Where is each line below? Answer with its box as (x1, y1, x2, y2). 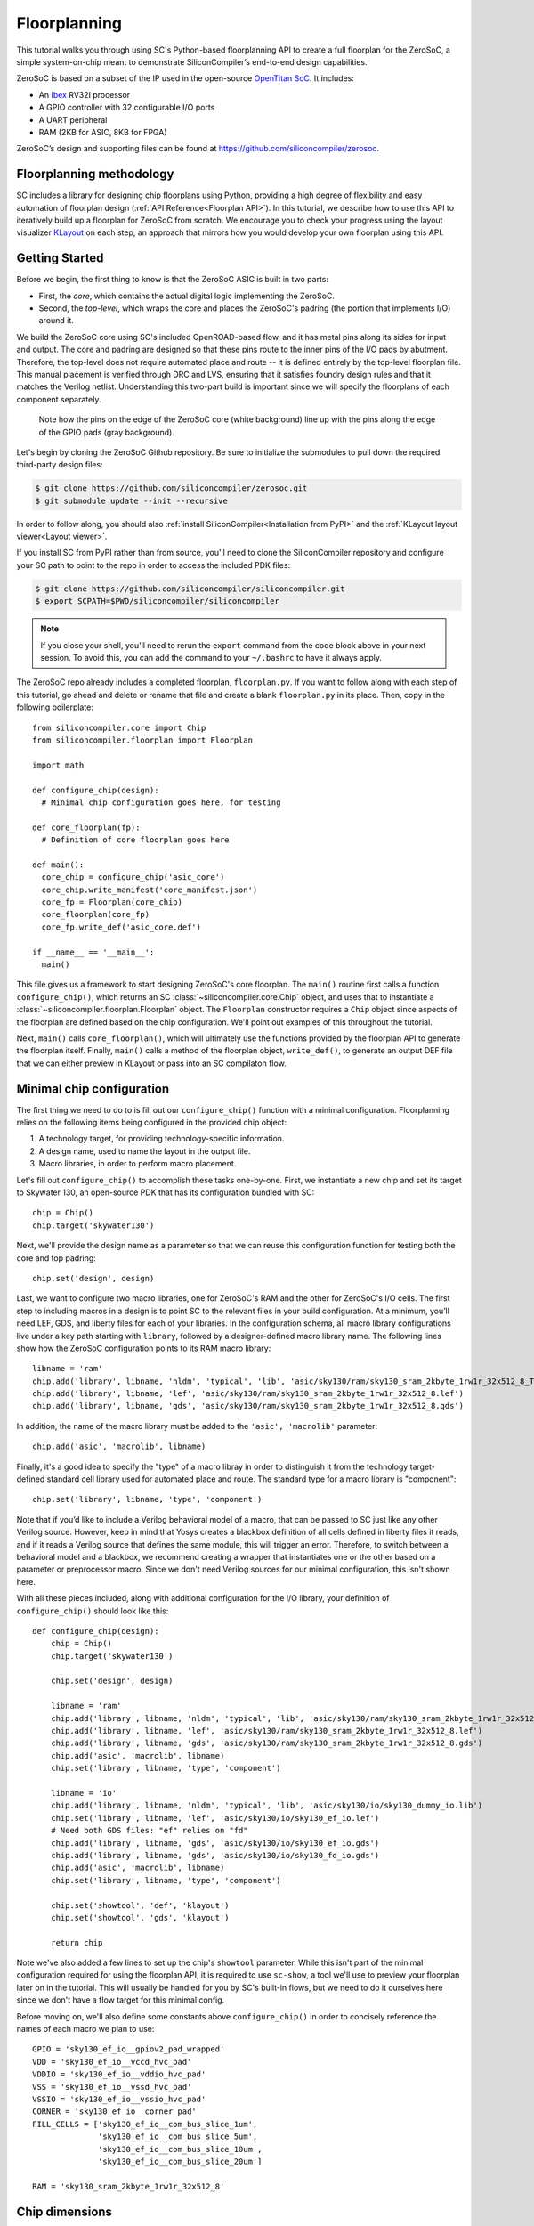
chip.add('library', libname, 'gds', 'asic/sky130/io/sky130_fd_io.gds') (50, 1850, 380, 1860)
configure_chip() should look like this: (16, 1605, 169, 1616)
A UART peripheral (38, 114, 108, 125)
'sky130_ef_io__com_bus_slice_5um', (98, 2132, 258, 2141)
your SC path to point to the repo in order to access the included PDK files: (16, 559, 291, 570)
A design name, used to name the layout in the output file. (38, 1145, 251, 1157)
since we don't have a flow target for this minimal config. (16, 1994, 225, 2005)
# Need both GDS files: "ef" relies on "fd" (50, 1825, 248, 1836)
